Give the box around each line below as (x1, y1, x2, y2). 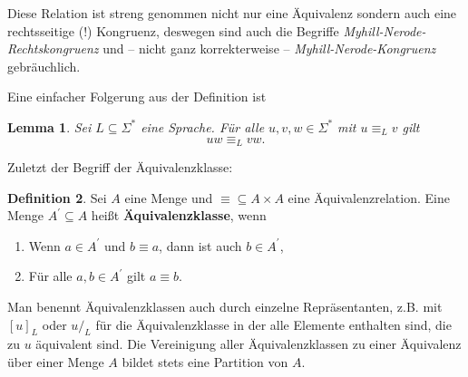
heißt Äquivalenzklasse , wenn (91, 206, 267, 225)
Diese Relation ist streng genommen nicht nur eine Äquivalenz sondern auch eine (7, 4, 457, 22)
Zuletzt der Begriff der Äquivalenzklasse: (7, 158, 233, 177)
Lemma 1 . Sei (7, 117, 92, 136)
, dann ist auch (159, 236, 242, 255)
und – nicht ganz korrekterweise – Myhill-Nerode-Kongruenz (102, 39, 436, 58)
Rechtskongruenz (7, 39, 99, 58)
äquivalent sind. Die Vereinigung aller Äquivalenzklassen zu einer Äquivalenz (35, 334, 462, 353)
